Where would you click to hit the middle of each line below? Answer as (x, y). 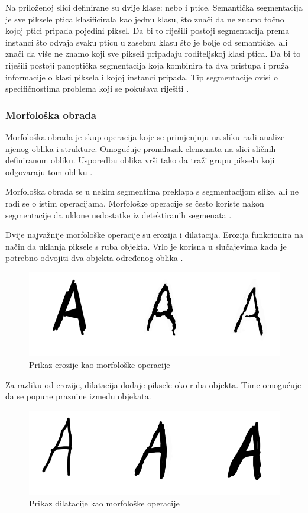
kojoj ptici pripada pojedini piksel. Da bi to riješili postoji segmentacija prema (147, 30)
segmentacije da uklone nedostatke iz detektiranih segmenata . (119, 214)
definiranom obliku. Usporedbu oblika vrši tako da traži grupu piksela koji (140, 160)
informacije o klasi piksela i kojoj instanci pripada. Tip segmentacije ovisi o (142, 77)
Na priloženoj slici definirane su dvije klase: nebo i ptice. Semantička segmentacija (154, 7)
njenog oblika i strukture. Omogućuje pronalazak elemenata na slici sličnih (141, 148)
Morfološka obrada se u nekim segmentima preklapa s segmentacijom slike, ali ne (152, 191)
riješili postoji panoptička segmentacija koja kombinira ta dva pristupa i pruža (147, 65)
